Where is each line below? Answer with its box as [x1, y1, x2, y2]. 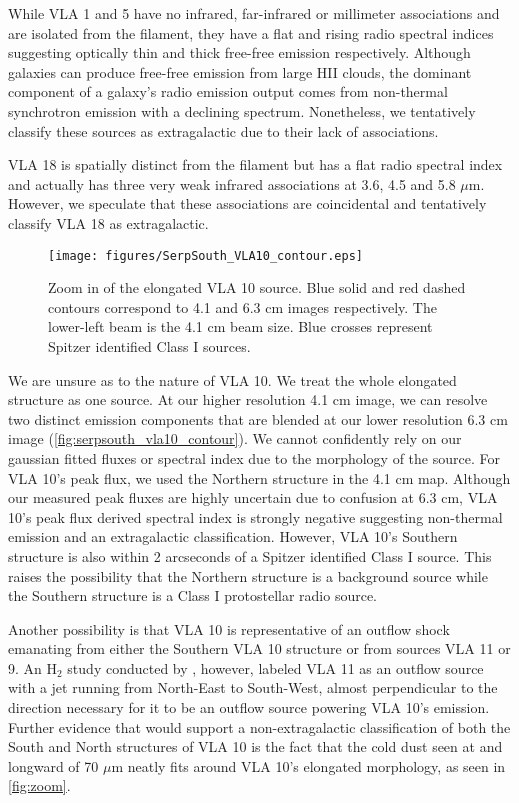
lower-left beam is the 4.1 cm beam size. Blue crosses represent [48, 316, 433, 337]
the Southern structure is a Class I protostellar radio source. [8, 585, 378, 606]
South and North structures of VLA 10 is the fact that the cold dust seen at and [8, 736, 503, 757]
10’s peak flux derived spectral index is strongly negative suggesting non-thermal [8, 506, 503, 527]
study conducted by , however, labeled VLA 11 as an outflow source [67, 657, 484, 678]
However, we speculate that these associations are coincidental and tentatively [8, 193, 487, 214]
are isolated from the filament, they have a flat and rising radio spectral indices [8, 22, 494, 43]
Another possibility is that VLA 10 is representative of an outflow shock [8, 618, 450, 639]
